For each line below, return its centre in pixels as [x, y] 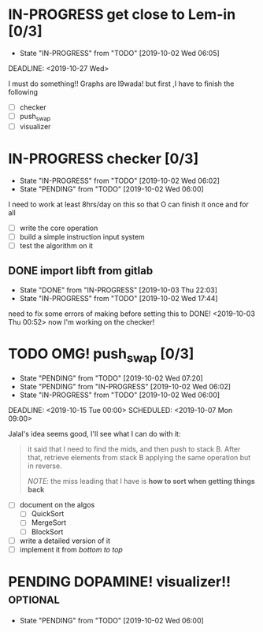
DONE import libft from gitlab [81, 271]
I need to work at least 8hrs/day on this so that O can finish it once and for [129, 204]
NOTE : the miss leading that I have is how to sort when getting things [141, 481]
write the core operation [59, 228]
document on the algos [57, 505]
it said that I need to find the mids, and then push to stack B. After [134, 449]
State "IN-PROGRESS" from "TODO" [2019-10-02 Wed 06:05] [120, 53]
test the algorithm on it [56, 245]
